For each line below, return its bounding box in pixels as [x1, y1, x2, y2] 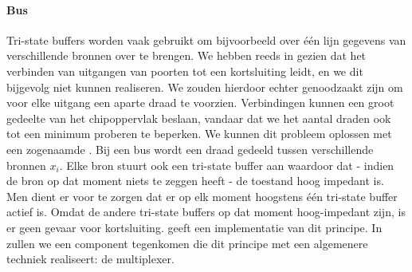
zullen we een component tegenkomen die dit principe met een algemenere [6, 235, 368, 251]
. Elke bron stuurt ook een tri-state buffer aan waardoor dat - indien [59, 156, 394, 173]
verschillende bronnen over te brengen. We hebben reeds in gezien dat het [6, 47, 367, 64]
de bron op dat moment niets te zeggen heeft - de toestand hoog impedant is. [6, 172, 384, 189]
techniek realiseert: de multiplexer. [6, 250, 175, 267]
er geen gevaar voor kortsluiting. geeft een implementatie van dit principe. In [6, 219, 383, 235]
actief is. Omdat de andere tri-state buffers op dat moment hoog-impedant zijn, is [6, 203, 406, 220]
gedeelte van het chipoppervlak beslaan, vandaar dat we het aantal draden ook [6, 109, 391, 126]
